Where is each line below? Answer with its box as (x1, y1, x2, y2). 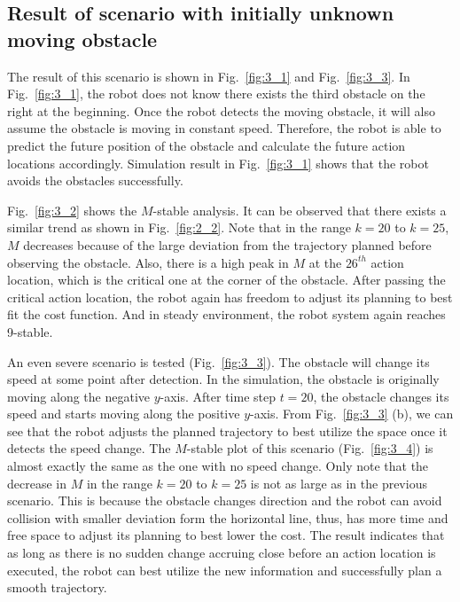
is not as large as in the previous (250, 473, 427, 492)
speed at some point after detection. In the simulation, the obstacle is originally (7, 370, 440, 388)
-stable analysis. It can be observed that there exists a (152, 200, 447, 219)
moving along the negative (7, 387, 150, 405)
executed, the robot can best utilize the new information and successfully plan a (7, 560, 442, 579)
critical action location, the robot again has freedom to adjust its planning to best (7, 287, 453, 306)
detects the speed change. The (7, 439, 171, 457)
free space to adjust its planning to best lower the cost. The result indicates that (7, 526, 445, 544)
